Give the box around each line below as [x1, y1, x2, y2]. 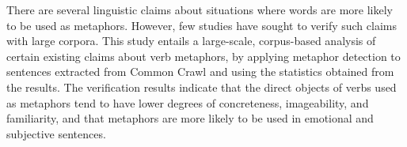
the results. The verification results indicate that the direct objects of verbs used [6, 78, 397, 95]
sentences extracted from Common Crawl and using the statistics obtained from [6, 63, 394, 80]
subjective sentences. [6, 125, 106, 141]
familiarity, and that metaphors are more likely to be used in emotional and [6, 110, 374, 126]
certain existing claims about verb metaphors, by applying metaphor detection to [6, 47, 401, 64]
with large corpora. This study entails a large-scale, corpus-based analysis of [6, 32, 376, 49]
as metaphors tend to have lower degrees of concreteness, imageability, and [6, 94, 369, 111]
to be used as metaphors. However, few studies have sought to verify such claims [6, 17, 397, 33]
